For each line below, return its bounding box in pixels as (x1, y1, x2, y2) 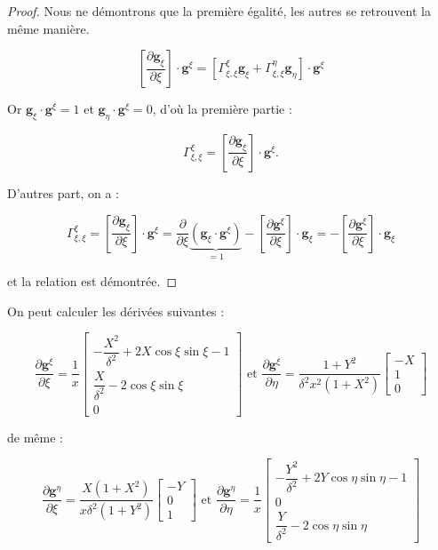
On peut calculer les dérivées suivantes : (7, 301, 225, 320)
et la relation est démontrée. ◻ (7, 272, 178, 291)
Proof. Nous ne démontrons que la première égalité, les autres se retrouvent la (7, 2, 431, 20)
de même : (7, 427, 63, 446)
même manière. (7, 19, 90, 37)
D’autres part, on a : (7, 183, 119, 202)
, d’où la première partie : (152, 100, 292, 118)
